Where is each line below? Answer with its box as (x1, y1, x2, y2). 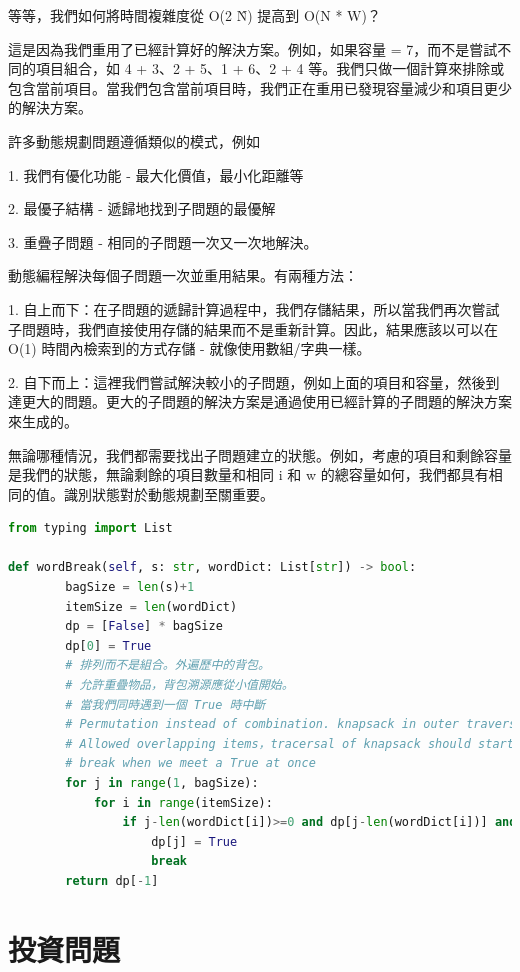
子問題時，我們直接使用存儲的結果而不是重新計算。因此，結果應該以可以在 (8, 318, 498, 339)
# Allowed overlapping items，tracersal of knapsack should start (65, 736, 514, 751)
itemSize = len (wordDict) (65, 599, 238, 614)
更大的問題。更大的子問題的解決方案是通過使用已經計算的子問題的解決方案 (21, 391, 512, 412)
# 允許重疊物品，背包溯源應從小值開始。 (65, 678, 294, 693)
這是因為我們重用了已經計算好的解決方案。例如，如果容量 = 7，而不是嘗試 (8, 38, 498, 59)
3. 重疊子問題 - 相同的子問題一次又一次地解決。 (8, 231, 318, 252)
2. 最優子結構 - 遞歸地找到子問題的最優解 (8, 198, 276, 219)
